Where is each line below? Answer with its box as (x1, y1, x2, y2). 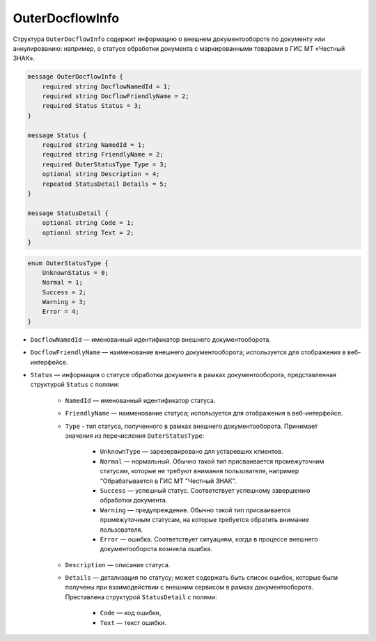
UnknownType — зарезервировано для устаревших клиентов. (100, 448, 283, 456)
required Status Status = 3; (42, 102, 142, 110)
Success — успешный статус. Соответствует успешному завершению (100, 486, 311, 494)
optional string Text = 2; (42, 228, 135, 237)
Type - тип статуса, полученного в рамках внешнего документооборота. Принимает (65, 422, 318, 430)
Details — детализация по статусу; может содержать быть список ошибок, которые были (65, 573, 338, 582)
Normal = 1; (42, 278, 84, 287)
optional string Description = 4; (42, 171, 160, 178)
